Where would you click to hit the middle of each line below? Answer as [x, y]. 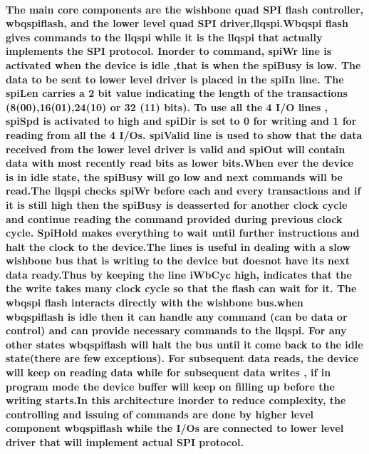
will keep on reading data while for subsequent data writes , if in [168, 372]
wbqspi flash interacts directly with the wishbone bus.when [155, 303]
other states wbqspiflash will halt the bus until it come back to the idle [184, 344]
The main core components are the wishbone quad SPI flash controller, [185, 9]
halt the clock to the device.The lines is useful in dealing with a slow [178, 246]
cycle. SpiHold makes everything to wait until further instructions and [183, 233]
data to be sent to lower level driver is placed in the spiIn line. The [175, 79]
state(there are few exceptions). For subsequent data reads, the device [182, 358]
